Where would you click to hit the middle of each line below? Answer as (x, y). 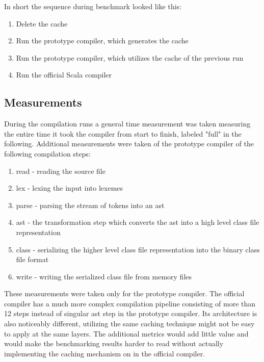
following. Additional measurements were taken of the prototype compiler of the (129, 144)
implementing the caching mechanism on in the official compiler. (105, 353)
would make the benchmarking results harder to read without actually (114, 343)
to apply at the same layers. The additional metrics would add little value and (126, 333)
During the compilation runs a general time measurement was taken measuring (127, 124)
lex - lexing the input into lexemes (70, 188)
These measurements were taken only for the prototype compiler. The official (124, 293)
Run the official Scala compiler (64, 75)
